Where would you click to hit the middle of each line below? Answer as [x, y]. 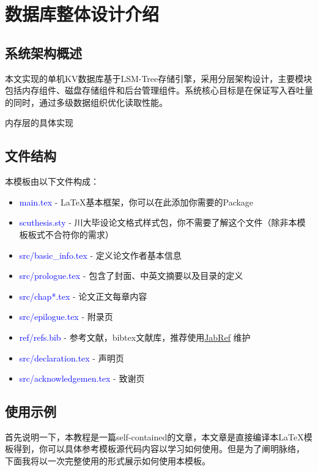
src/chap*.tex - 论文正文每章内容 [83, 296]
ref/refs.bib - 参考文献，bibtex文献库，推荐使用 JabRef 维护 [135, 337]
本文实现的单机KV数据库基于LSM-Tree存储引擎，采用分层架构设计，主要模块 [159, 78]
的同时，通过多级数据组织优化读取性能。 [86, 102]
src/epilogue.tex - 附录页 [66, 317]
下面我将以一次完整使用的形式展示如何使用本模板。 [108, 461]
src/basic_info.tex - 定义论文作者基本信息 [100, 255]
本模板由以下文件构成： [52, 181]
